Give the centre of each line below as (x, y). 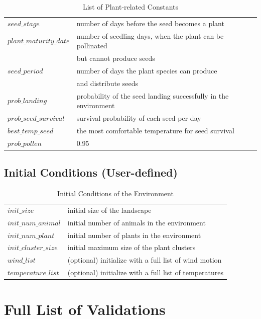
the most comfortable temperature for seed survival (155, 130)
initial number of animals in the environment (137, 222)
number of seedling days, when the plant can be (150, 35)
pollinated (92, 46)
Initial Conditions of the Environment (115, 193)
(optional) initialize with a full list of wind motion (145, 260)
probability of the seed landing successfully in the (153, 95)
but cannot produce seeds (116, 58)
